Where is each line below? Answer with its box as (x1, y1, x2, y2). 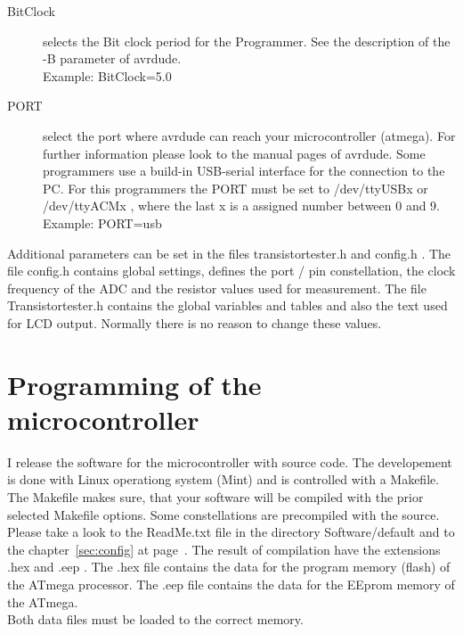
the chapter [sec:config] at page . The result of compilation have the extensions (7, 539, 441, 558)
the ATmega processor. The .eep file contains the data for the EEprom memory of (7, 574, 455, 593)
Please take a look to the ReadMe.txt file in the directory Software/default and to (7, 523, 455, 541)
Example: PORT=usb (43, 213, 162, 232)
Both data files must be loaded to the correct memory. (7, 610, 304, 629)
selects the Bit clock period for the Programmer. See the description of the (43, 31, 451, 50)
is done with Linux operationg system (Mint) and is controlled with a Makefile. (7, 470, 440, 489)
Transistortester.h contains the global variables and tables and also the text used (7, 296, 448, 315)
